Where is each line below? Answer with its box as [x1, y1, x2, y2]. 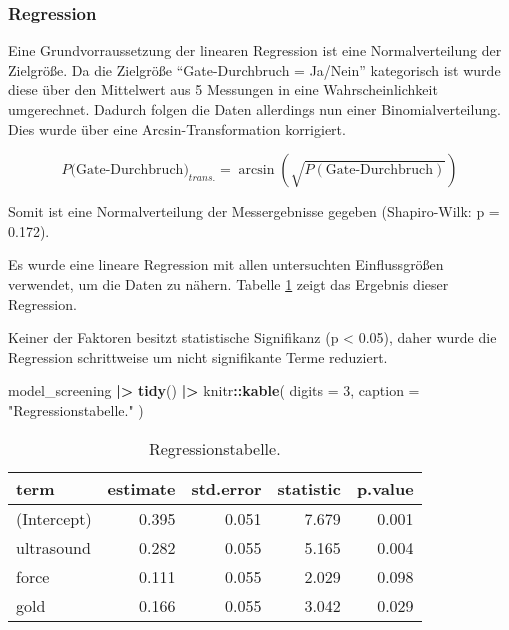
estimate [107, 476, 176, 500]
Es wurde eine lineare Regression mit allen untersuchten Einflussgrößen [8, 254, 444, 275]
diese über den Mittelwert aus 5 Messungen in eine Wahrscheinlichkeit [8, 79, 438, 100]
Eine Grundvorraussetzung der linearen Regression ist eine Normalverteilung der [8, 40, 502, 61]
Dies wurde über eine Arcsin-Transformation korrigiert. [8, 118, 346, 139]
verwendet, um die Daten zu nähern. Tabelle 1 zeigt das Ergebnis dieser [8, 273, 449, 294]
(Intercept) [16, 506, 92, 530]
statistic [277, 476, 341, 500]
